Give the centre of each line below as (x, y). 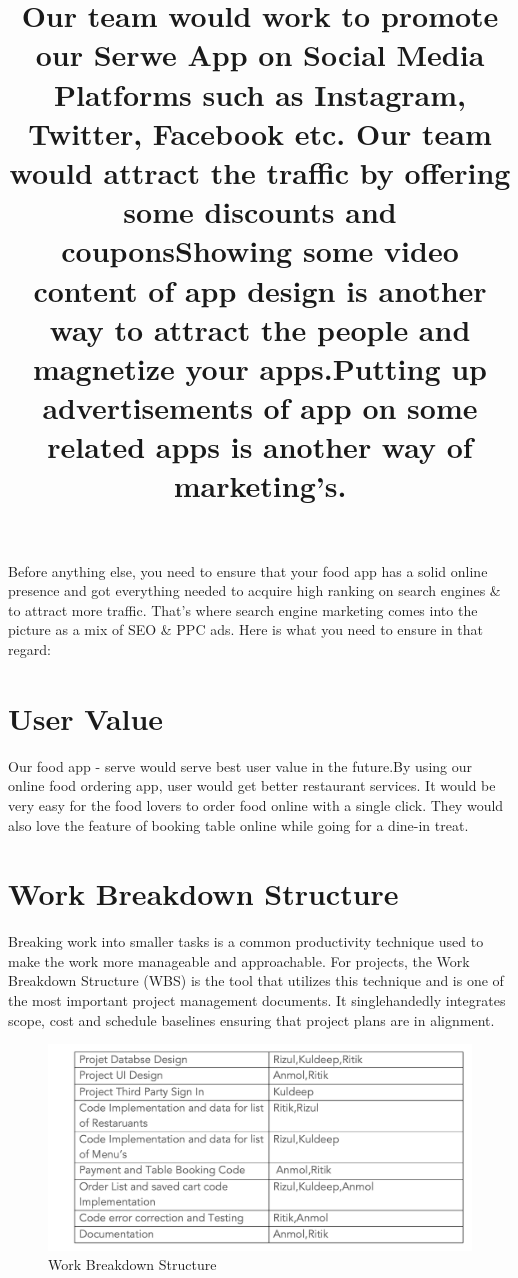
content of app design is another (260, 289)
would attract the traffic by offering (260, 171)
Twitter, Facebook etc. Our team (260, 132)
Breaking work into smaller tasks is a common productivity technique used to (246, 941)
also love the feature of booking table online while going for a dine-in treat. (238, 824)
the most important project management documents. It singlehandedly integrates (257, 1000)
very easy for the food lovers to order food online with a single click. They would (256, 804)
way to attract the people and (260, 328)
